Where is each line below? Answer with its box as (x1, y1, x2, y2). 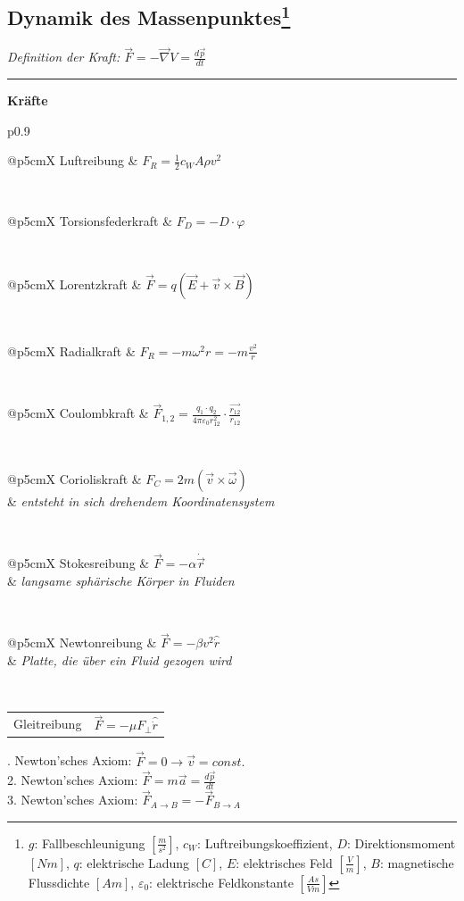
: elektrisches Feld (236, 853, 333, 872)
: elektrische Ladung (79, 853, 190, 872)
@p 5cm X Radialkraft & (7, 341, 136, 360)
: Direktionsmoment (346, 833, 456, 852)
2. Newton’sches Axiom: (7, 771, 138, 789)
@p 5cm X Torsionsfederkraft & (7, 211, 173, 229)
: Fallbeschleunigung (34, 833, 145, 852)
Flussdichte (28, 872, 90, 891)
